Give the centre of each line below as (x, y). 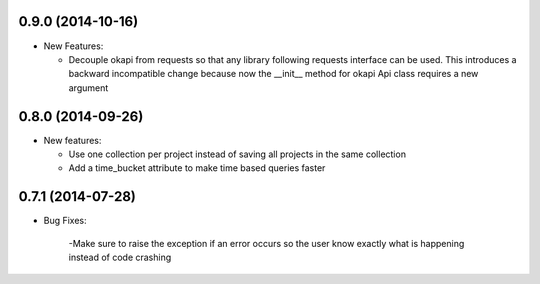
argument (88, 87)
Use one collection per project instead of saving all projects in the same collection (237, 154)
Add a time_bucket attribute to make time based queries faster (197, 168)
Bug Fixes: (65, 221)
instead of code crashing (120, 257)
